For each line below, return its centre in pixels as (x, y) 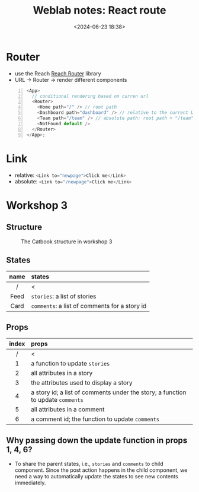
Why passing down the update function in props (97, 440)
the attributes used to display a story (81, 383)
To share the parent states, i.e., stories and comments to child (89, 464)
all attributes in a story (62, 373)
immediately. (30, 483)
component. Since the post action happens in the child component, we (101, 470)
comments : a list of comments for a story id (89, 306)
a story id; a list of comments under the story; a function (108, 392)
